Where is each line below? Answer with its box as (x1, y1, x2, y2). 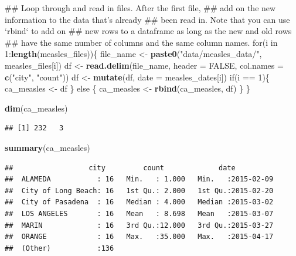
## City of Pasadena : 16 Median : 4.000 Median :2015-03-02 (5, 198, 274, 207)
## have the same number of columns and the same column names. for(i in (5, 36, 278, 48)
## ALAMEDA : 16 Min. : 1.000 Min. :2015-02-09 (5, 175, 274, 184)
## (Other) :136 (5, 244, 114, 252)
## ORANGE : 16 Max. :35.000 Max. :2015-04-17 (5, 233, 274, 241)
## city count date (5, 163, 236, 172)
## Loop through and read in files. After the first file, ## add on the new (5, 2, 276, 14)
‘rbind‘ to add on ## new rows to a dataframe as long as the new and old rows (5, 25, 292, 37)
